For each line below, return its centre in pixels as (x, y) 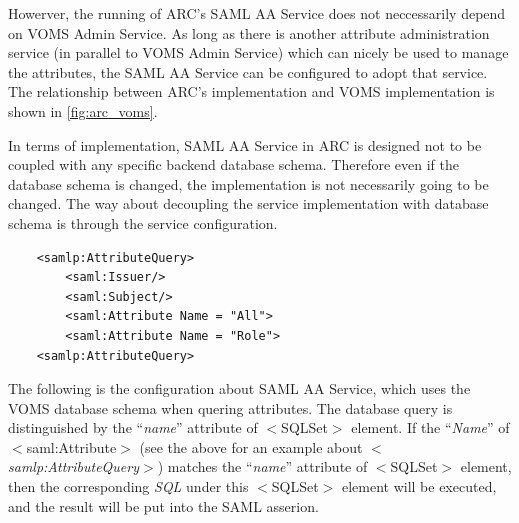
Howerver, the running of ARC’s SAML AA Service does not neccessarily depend (257, 13)
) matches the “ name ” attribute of (262, 466)
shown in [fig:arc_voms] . (83, 110)
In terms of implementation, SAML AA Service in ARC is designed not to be (245, 144)
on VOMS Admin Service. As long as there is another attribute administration (249, 32)
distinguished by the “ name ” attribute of (133, 427)
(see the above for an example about (251, 446)
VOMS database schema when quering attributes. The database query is (230, 407)
